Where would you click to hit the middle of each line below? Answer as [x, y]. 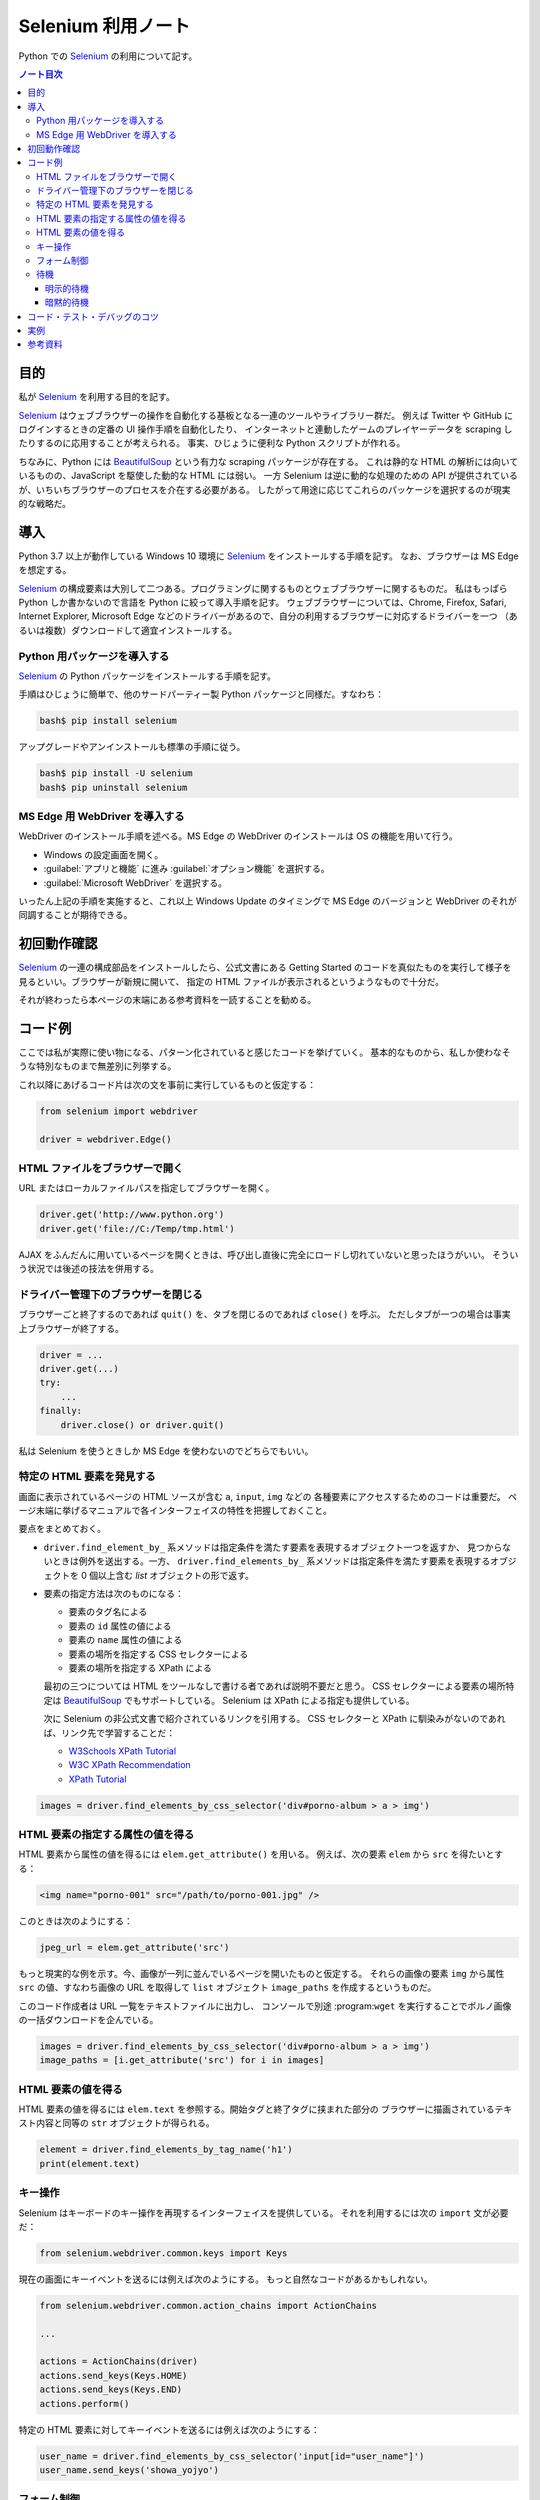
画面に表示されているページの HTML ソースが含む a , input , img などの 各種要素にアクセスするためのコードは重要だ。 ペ [267, 1496]
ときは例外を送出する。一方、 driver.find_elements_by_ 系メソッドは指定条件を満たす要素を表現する [271, 1561]
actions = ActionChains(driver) [119, 2361]
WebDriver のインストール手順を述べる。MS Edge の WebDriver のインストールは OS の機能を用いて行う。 [238, 836]
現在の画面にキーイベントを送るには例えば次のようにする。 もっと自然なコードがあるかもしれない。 [226, 2279]
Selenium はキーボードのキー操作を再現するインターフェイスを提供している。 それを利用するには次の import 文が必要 [263, 2212]
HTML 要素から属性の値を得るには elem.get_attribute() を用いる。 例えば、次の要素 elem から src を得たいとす [261, 1854]
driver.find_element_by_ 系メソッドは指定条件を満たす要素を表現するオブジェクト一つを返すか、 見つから [273, 1547]
